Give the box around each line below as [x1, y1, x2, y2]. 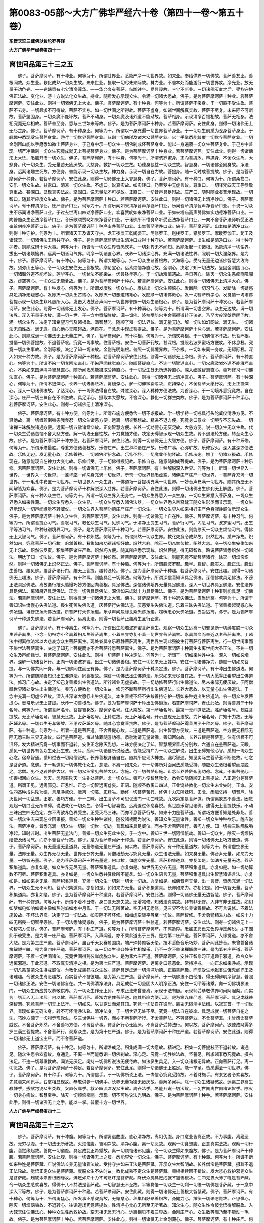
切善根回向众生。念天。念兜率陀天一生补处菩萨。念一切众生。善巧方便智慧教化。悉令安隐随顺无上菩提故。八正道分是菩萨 [9, 775, 253, 781]
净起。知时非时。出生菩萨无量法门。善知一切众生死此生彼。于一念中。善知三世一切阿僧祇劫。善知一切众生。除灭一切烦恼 [9, 830, 253, 836]
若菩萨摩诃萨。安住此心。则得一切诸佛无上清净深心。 [9, 401, 116, 407]
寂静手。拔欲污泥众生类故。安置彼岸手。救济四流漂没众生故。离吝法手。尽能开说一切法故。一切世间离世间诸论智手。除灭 [9, 1086, 253, 1091]
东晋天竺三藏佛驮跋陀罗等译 [9, 38, 65, 44]
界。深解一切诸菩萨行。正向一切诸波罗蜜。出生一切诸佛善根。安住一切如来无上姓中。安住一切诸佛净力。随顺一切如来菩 [9, 658, 249, 665]
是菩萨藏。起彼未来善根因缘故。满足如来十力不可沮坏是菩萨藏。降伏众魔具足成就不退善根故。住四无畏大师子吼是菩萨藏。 [9, 1175, 253, 1181]
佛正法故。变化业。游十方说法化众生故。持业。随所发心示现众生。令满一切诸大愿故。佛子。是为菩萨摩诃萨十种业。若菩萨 [9, 93, 253, 99]
